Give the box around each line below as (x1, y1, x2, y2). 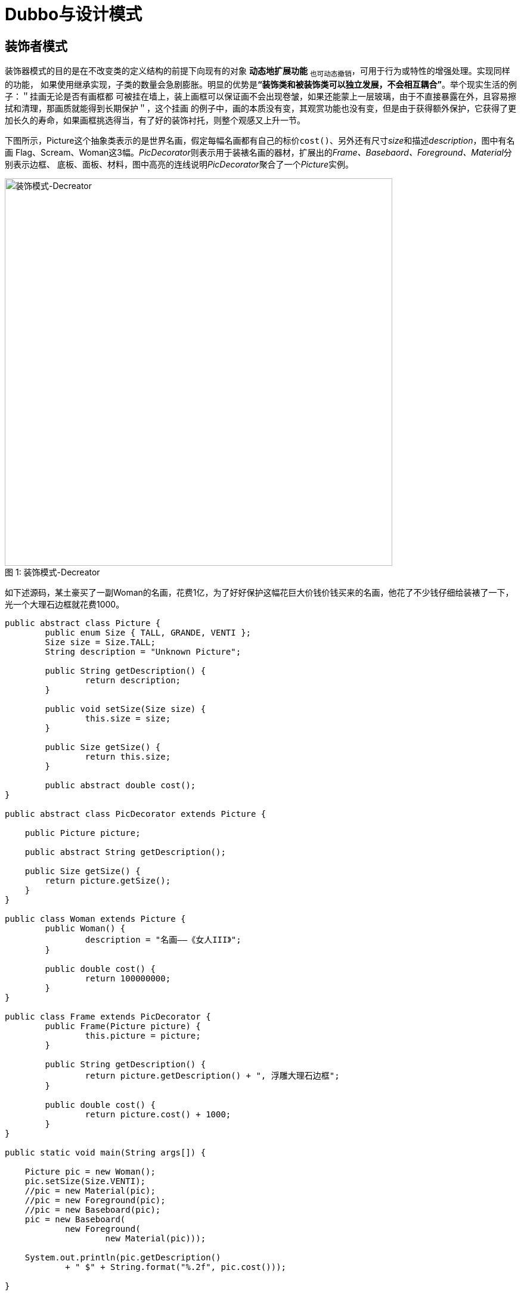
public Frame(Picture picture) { (45, 1021, 201, 1031)
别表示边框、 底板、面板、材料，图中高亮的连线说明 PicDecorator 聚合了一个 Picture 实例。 (5, 159, 353, 169)
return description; (85, 675, 181, 685)
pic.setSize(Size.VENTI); (24, 1176, 146, 1186)
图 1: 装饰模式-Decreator (5, 566, 100, 577)
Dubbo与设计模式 (5, 4, 142, 24)
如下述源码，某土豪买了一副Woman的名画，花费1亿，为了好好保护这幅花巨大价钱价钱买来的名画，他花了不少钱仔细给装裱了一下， (5, 587, 514, 597)
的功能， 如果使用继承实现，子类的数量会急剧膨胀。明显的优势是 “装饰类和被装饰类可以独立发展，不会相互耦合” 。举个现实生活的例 (5, 79, 517, 89)
